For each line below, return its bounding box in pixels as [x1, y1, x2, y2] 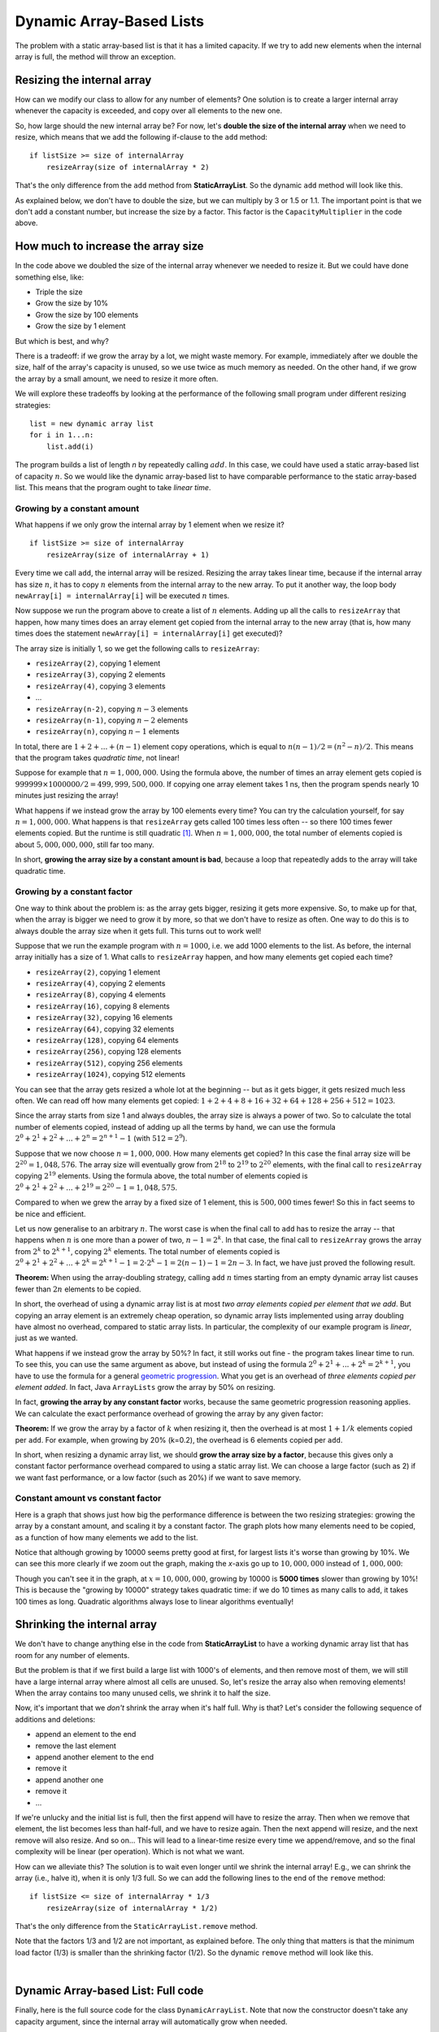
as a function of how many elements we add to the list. [15, 1532, 198, 1542]
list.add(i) [46, 441, 94, 451]
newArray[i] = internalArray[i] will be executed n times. [15, 591, 230, 601]
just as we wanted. [15, 1333, 78, 1343]
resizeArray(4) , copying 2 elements [35, 979, 166, 988]
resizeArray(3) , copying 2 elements [35, 670, 166, 680]
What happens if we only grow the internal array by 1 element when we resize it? [15, 520, 285, 530]
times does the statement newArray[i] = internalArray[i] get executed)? [15, 628, 283, 638]
